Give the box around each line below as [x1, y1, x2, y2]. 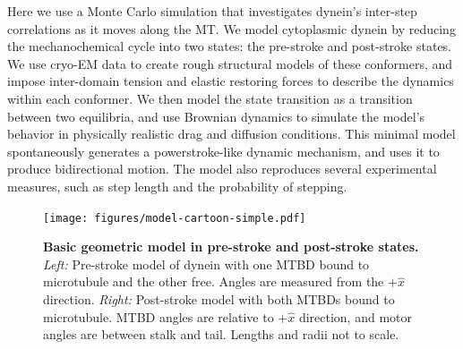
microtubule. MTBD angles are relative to [43, 307, 274, 326]
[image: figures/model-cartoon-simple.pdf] [43, 211, 306, 225]
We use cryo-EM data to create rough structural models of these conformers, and [7, 54, 453, 72]
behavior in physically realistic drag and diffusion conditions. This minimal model [7, 124, 456, 143]
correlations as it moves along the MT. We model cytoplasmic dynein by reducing [7, 19, 456, 38]
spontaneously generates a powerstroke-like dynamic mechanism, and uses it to [7, 141, 440, 160]
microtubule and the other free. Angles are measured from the [43, 272, 384, 291]
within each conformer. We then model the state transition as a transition [7, 89, 413, 107]
